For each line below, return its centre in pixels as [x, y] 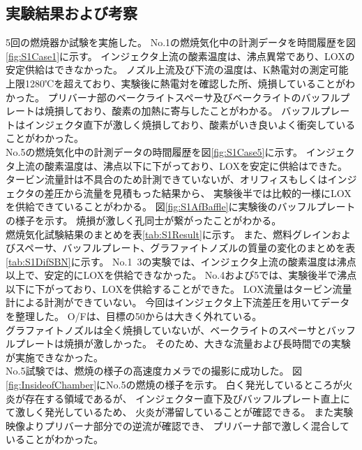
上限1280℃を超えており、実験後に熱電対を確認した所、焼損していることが [176, 83]
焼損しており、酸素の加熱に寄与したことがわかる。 [161, 111]
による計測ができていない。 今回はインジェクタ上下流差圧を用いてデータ [182, 302]
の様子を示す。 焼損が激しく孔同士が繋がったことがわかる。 [144, 220]
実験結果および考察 [71, 13]
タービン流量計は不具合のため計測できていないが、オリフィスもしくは [167, 179]
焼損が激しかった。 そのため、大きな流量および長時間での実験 [207, 343]
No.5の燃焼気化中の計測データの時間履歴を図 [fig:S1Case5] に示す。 [154, 151]
